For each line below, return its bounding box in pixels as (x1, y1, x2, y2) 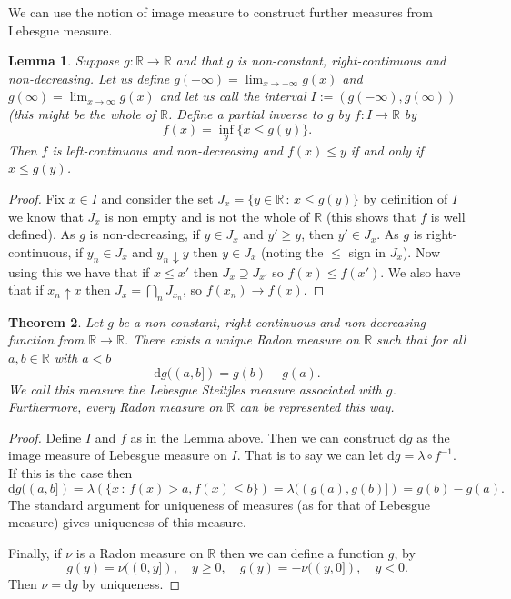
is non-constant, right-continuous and (237, 51, 446, 70)
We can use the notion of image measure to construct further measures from (8, 3, 433, 21)
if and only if (350, 140, 424, 159)
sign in (348, 242, 386, 261)
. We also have (380, 262, 461, 281)
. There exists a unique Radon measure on (124, 330, 360, 349)
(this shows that (326, 206, 416, 225)
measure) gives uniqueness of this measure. (8, 513, 246, 532)
